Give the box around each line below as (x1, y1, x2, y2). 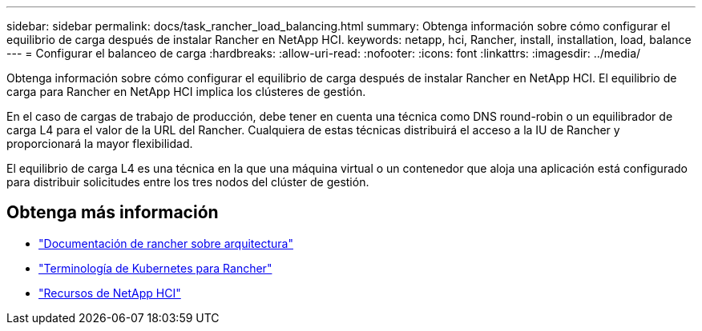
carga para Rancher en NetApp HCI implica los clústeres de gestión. (6, 85, 366, 98)
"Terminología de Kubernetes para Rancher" (38, 261, 272, 275)
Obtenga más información (6, 202, 219, 223)
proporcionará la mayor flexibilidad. (6, 137, 193, 150)
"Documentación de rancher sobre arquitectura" (38, 236, 293, 250)
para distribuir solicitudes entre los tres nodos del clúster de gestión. (6, 175, 369, 189)
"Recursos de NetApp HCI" (38, 285, 181, 300)
